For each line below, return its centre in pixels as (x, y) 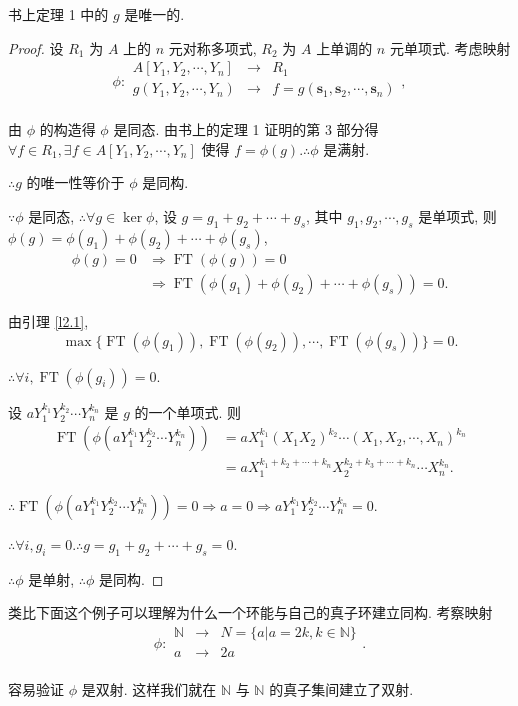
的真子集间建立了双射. (341, 688)
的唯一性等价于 (75, 182)
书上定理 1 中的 (58, 14)
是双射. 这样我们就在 (149, 688)
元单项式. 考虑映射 (450, 47)
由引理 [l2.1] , (48, 320)
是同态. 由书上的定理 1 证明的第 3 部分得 (246, 129)
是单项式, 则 (457, 216)
